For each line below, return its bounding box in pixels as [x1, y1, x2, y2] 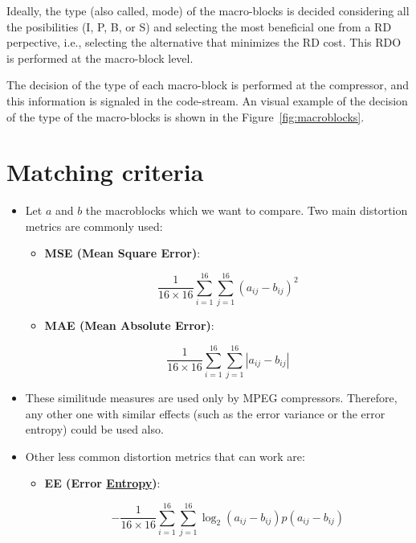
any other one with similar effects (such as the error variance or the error [25, 405, 385, 422]
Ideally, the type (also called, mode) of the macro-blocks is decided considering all [6, 2, 410, 19]
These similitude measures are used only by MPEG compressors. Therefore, [25, 389, 398, 405]
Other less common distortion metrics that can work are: [25, 447, 305, 464]
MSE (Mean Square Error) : [44, 245, 201, 261]
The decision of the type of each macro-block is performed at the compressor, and [6, 76, 409, 93]
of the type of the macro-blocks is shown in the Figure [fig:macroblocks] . [6, 108, 365, 125]
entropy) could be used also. [25, 421, 164, 438]
